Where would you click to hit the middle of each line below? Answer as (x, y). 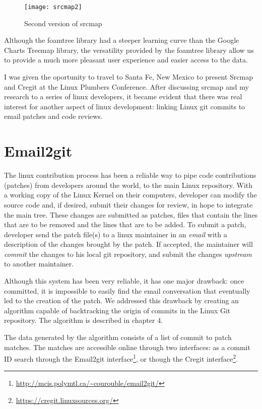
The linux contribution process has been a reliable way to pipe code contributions (130, 175)
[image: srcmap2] (53, 7)
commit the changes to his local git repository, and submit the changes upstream (128, 254)
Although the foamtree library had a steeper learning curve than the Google (122, 40)
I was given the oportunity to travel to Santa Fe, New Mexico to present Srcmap (128, 77)
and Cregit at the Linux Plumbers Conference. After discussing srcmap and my (126, 86)
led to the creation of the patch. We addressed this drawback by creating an (121, 300)
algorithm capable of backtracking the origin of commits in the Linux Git (117, 310)
